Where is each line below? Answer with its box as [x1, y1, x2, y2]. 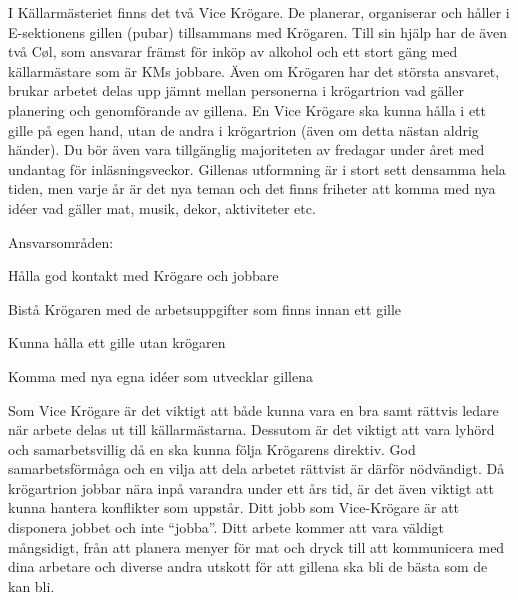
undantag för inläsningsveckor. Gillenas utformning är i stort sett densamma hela [8, 158, 506, 179]
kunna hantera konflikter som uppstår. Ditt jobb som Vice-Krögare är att [8, 497, 460, 518]
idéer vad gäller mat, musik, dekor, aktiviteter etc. [8, 197, 316, 218]
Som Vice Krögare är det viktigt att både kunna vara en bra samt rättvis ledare [8, 399, 499, 420]
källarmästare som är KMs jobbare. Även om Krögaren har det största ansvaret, [8, 60, 500, 81]
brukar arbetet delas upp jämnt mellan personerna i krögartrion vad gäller [8, 80, 464, 101]
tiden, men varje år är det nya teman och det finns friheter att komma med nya [8, 178, 496, 199]
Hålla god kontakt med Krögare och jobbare [8, 265, 279, 286]
